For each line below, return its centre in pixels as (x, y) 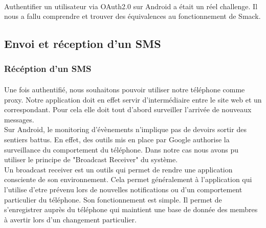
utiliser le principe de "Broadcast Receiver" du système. (91, 159)
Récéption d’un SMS (48, 69)
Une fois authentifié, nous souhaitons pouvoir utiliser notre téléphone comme (125, 89)
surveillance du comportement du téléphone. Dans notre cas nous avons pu (121, 149)
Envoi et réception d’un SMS (83, 44)
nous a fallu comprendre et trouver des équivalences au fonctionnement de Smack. (132, 16)
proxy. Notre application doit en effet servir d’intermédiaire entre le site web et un (133, 99)
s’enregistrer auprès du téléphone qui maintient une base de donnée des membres (131, 209)
